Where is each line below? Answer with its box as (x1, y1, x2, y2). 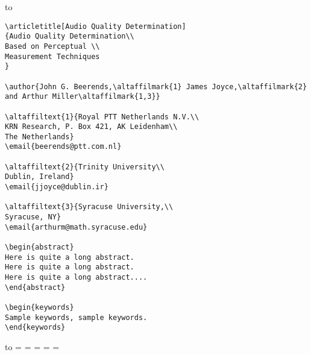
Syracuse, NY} (5, 213, 61, 222)
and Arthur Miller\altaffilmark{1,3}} (5, 92, 160, 101)
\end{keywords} (5, 323, 66, 332)
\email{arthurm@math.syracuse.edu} (5, 222, 148, 231)
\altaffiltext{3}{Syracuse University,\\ (5, 203, 174, 212)
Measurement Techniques (5, 52, 100, 61)
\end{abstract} (5, 283, 66, 292)
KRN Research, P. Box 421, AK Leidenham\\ (5, 122, 178, 131)
